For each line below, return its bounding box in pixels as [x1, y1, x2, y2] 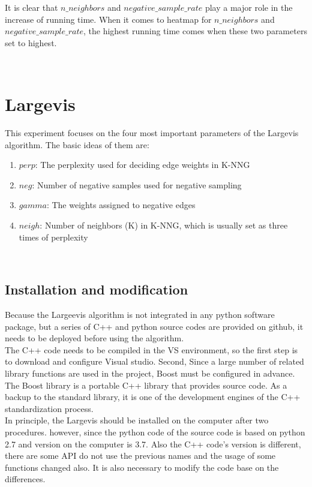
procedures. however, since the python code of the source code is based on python [5, 425, 305, 438]
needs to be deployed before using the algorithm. [5, 332, 184, 344]
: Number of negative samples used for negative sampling [32, 178, 242, 191]
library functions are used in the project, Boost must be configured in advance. [5, 367, 295, 380]
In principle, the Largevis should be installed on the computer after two [5, 414, 269, 426]
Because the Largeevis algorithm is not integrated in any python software [5, 308, 275, 321]
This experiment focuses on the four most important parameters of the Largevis [5, 127, 299, 139]
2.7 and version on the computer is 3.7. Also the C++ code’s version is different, [5, 437, 301, 450]
